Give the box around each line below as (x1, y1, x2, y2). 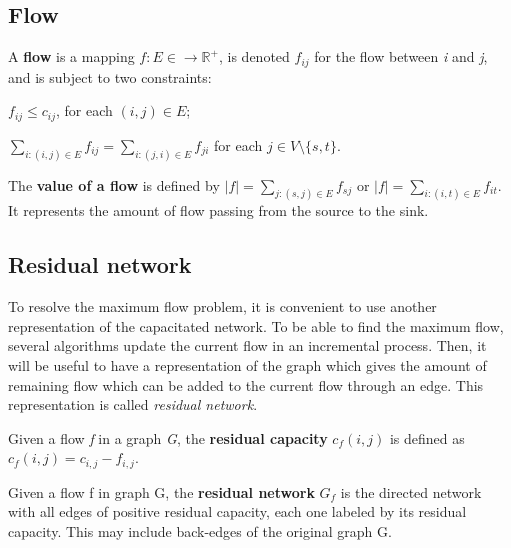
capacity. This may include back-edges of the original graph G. (8, 521, 392, 542)
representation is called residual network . (8, 394, 258, 415)
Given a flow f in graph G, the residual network (8, 481, 315, 502)
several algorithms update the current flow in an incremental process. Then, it (8, 335, 487, 356)
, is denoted (218, 46, 290, 67)
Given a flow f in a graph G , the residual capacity (8, 427, 328, 448)
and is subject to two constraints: (8, 66, 212, 87)
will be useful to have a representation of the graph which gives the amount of (8, 355, 487, 375)
